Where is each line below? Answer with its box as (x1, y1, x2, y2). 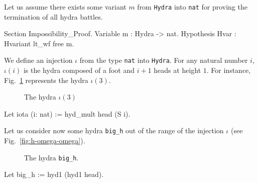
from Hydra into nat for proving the (137, 2, 247, 12)
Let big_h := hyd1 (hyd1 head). (4, 169, 104, 179)
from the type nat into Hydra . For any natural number (79, 55, 248, 65)
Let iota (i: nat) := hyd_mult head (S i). (4, 108, 131, 119)
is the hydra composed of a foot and (23, 65, 135, 75)
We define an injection (4, 55, 73, 65)
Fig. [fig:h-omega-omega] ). (4, 135, 85, 146)
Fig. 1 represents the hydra (4, 74, 88, 85)
